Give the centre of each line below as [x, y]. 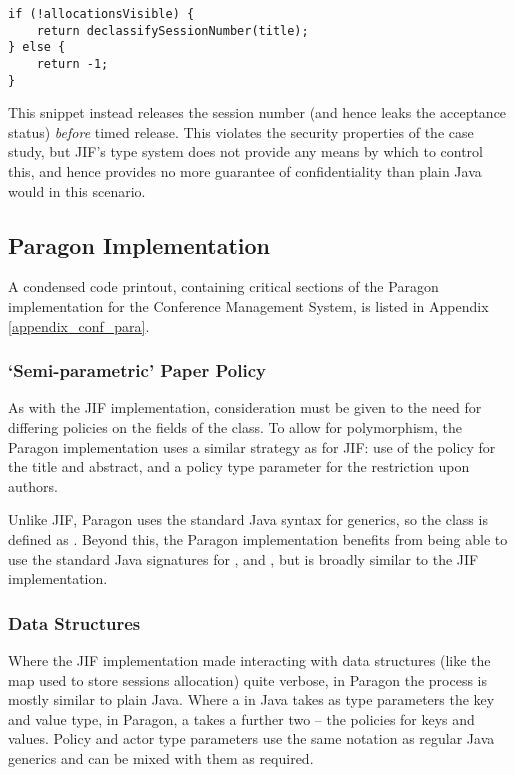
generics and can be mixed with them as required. [161, 757]
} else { [37, 47]
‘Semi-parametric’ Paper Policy [137, 370]
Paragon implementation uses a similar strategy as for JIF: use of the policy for [252, 446]
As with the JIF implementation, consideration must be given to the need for [245, 407]
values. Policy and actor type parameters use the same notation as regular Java [251, 738]
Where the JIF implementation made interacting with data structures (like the [249, 660]
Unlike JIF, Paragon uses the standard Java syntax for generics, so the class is [248, 519]
